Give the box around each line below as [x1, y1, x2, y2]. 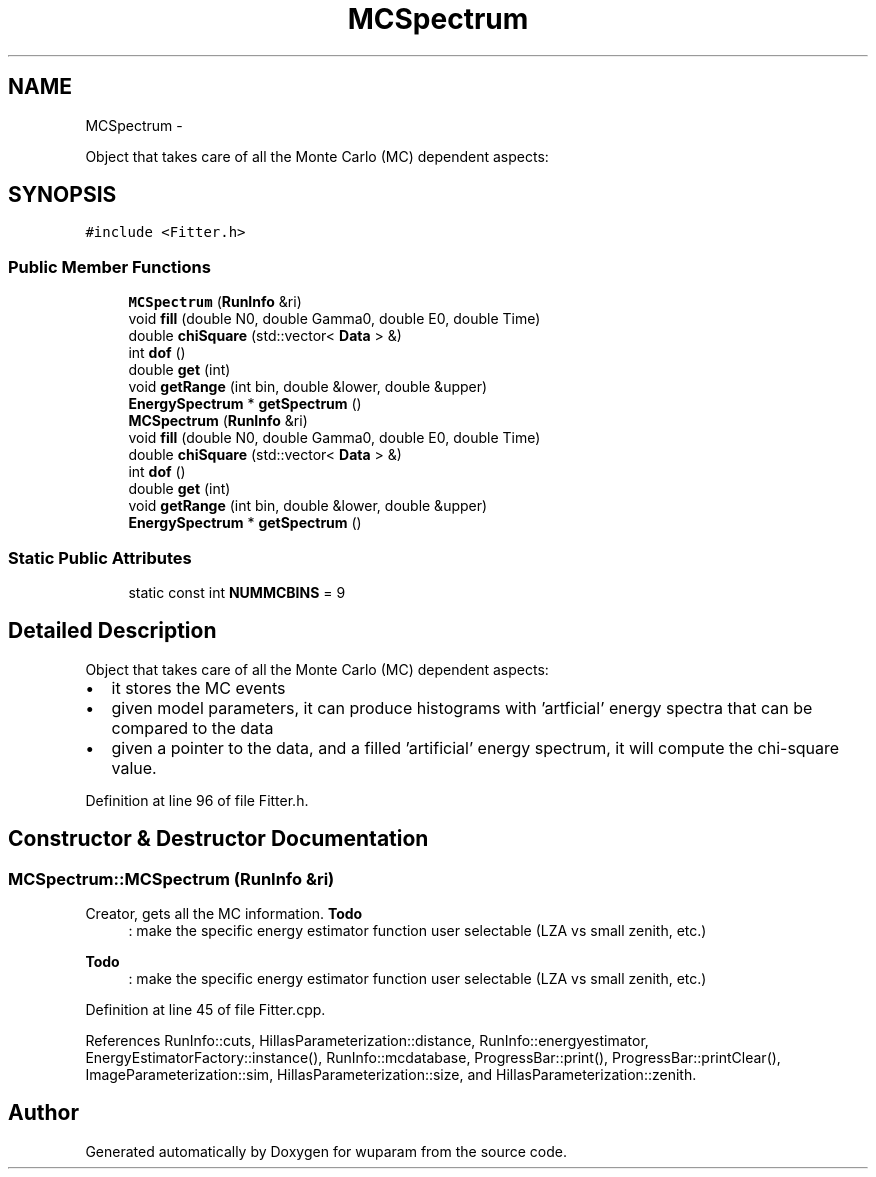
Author [8, 1100, 79, 1126]
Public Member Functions [8, 256, 211, 277]
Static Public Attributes [8, 547, 192, 568]
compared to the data [111, 717, 274, 738]
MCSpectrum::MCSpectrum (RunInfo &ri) [8, 868, 335, 889]
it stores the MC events [111, 677, 286, 698]
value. [111, 757, 157, 778]
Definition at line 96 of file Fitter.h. [85, 791, 309, 809]
